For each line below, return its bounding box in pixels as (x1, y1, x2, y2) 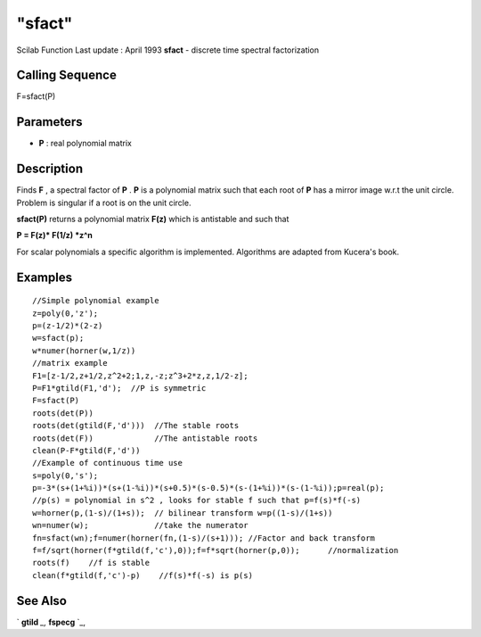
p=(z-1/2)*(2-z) (32, 321, 103, 331)
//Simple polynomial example (32, 295, 159, 306)
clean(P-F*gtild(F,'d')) (32, 445, 141, 455)
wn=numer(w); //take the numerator (32, 520, 249, 531)
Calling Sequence (16, 68, 118, 83)
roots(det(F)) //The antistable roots (32, 433, 258, 443)
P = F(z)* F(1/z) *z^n (16, 230, 94, 241)
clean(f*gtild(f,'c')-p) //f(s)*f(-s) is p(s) (32, 570, 254, 580)
